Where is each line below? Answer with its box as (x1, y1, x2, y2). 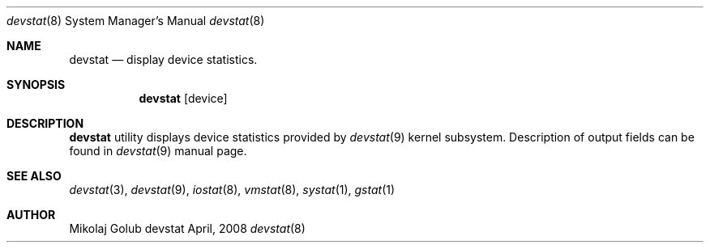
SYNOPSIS (6, 78, 66, 91)
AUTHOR (6, 208, 56, 222)
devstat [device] (139, 91, 228, 105)
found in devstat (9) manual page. (69, 144, 247, 158)
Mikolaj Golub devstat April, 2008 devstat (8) (69, 222, 306, 235)
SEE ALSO (6, 169, 62, 183)
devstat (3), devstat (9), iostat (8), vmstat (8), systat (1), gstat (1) (69, 183, 396, 196)
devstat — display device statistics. (69, 53, 258, 66)
